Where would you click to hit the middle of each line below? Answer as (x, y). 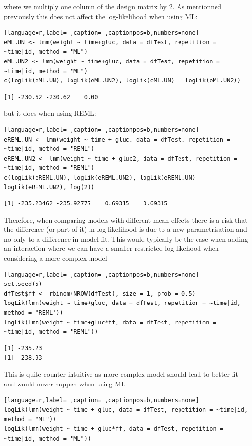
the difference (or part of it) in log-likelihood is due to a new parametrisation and (126, 229)
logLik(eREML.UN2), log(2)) (49, 187)
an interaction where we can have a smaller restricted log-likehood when (111, 248)
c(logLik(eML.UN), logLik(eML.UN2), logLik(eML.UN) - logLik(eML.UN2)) (122, 81)
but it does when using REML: (50, 113)
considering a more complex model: (56, 258)
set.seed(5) (23, 284)
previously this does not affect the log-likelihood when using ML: (101, 16)
